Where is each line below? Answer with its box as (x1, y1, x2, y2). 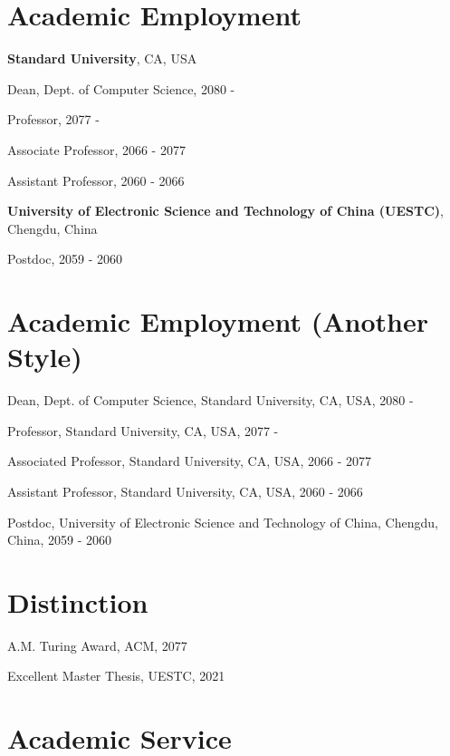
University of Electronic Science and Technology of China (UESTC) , (7, 201, 444, 220)
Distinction (7, 583, 148, 620)
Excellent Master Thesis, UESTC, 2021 (7, 666, 225, 685)
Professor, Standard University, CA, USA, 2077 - (7, 421, 279, 440)
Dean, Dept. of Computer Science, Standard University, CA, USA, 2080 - (7, 391, 414, 410)
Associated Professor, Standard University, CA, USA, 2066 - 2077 (7, 451, 372, 470)
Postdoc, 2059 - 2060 (7, 249, 123, 268)
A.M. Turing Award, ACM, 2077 (7, 635, 187, 654)
